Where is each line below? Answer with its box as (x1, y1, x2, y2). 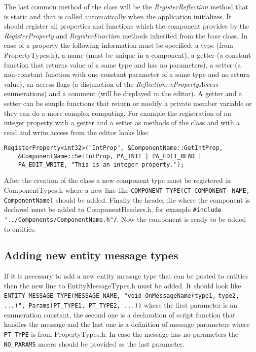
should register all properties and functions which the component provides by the (4, 21, 250, 31)
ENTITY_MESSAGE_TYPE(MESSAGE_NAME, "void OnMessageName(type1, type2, (4, 292, 240, 300)
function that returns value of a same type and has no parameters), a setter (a (4, 59, 241, 70)
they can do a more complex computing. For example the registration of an (4, 107, 231, 118)
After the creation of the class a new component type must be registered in (4, 175, 231, 185)
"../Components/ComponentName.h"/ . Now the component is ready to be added (4, 213, 246, 224)
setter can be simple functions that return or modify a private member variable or (4, 98, 252, 108)
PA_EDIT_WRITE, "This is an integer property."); (18, 161, 184, 168)
